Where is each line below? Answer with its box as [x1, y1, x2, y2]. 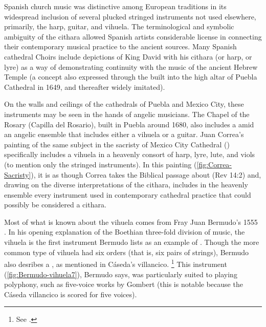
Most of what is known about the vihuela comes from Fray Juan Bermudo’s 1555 [4, 216, 258, 227]
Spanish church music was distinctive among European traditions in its [4, 1, 227, 11]
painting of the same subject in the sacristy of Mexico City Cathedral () [4, 139, 230, 149]
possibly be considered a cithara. [4, 199, 106, 210]
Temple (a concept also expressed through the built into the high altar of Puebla [4, 71, 257, 82]
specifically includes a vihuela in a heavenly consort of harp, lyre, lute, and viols [4, 149, 255, 160]
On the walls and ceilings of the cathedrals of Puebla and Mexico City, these [4, 99, 244, 109]
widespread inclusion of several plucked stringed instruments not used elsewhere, [4, 11, 256, 22]
